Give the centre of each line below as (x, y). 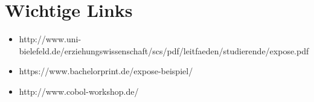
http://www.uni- (50, 39)
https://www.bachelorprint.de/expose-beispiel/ (106, 71)
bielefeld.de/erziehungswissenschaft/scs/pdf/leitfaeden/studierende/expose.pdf (164, 50)
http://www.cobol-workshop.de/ (79, 91)
